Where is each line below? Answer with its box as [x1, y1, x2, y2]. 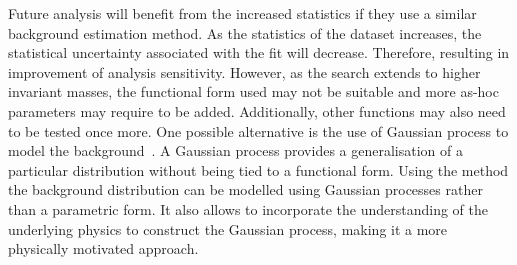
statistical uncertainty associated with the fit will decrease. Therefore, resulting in [8, 42, 510, 63]
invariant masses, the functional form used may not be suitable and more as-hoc [8, 81, 499, 102]
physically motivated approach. [8, 238, 199, 259]
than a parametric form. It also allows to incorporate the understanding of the [8, 198, 488, 219]
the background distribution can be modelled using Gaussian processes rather [8, 179, 483, 200]
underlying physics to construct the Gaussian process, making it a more [8, 218, 448, 239]
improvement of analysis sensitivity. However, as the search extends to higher [8, 61, 481, 82]
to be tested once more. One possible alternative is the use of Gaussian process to [8, 120, 509, 141]
